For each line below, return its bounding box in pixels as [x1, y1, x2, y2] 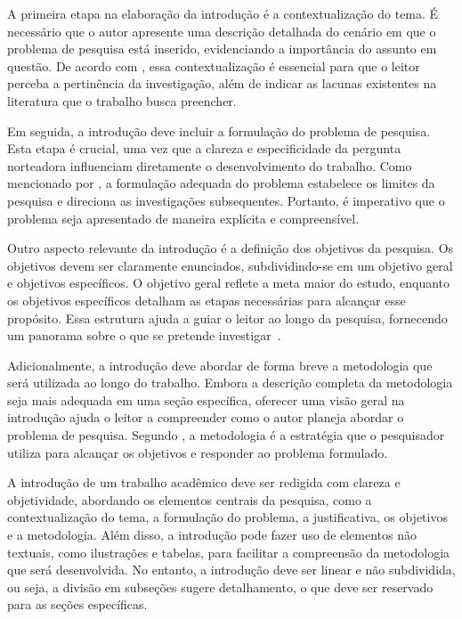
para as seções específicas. [7, 595, 148, 614]
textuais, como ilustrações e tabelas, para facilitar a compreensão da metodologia [7, 542, 450, 561]
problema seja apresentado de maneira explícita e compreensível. [7, 208, 360, 227]
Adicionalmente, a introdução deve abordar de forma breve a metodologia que [7, 355, 433, 374]
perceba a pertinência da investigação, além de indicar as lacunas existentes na [7, 74, 437, 93]
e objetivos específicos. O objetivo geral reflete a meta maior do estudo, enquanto [7, 273, 450, 292]
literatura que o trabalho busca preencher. [7, 91, 237, 110]
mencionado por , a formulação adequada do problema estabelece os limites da [7, 174, 435, 192]
